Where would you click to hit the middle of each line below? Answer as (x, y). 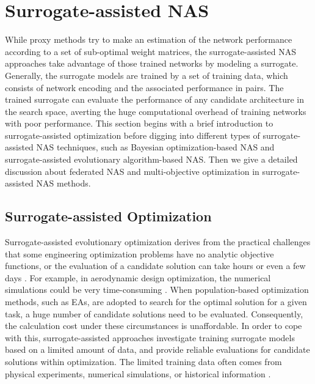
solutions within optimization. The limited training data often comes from (143, 361)
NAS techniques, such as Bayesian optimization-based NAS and (155, 147)
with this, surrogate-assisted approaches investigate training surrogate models (150, 337)
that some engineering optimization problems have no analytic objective (139, 253)
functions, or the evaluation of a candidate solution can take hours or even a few (155, 266)
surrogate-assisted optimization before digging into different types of (132, 135)
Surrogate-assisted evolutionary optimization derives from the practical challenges (158, 242)
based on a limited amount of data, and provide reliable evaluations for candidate (157, 349)
